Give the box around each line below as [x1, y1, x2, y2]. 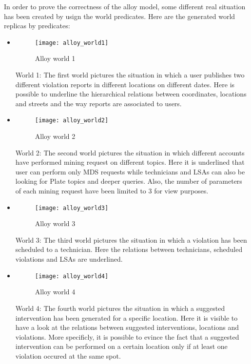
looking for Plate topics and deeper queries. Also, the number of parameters [15, 176, 242, 186]
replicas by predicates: [4, 20, 70, 31]
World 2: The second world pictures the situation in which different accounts [15, 147, 245, 157]
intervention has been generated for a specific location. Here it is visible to [15, 312, 238, 323]
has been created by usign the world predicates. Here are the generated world [4, 11, 235, 21]
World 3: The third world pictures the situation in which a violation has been [15, 234, 247, 245]
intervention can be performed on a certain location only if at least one [15, 341, 228, 351]
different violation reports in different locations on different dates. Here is [15, 79, 235, 89]
